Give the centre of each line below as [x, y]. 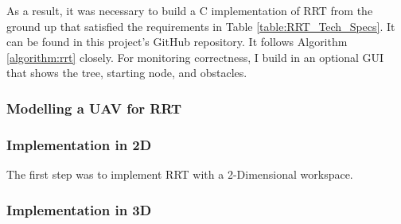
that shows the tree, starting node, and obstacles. [127, 73]
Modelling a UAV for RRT [94, 108]
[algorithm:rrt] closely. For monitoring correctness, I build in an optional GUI [195, 57]
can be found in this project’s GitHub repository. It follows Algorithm [177, 42]
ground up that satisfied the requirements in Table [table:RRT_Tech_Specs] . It [201, 26]
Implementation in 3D [79, 209]
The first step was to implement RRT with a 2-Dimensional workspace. [180, 174]
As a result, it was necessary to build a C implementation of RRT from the [190, 10]
